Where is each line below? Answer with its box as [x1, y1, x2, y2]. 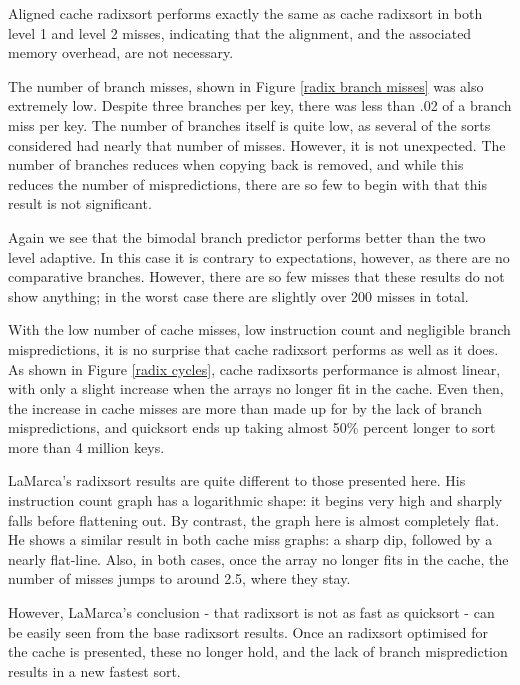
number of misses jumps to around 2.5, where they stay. [8, 568, 351, 589]
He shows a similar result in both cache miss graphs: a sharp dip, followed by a [8, 529, 493, 550]
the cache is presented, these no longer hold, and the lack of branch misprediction [8, 641, 508, 662]
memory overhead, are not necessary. [8, 42, 234, 63]
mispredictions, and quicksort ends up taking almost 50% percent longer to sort [8, 417, 496, 438]
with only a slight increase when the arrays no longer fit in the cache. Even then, [8, 378, 504, 399]
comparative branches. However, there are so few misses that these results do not [8, 266, 505, 287]
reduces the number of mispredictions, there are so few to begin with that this [8, 173, 487, 194]
